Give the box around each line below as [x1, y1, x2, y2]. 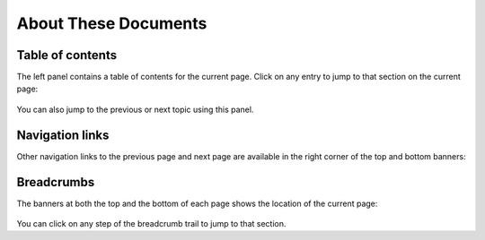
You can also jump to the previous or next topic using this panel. [16, 104, 254, 115]
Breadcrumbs [16, 175, 95, 190]
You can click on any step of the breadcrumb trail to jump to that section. [16, 219, 287, 229]
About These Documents [16, 13, 207, 33]
